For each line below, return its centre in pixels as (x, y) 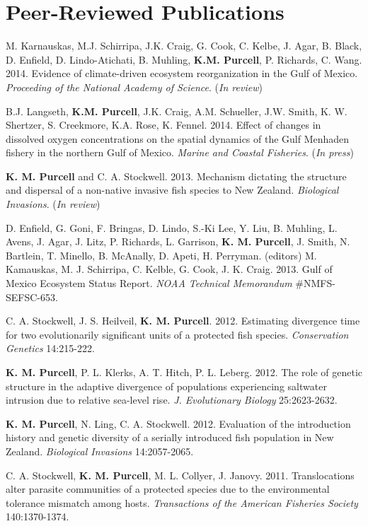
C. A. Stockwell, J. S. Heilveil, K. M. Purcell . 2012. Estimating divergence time (183, 321)
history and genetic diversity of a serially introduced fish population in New (170, 437)
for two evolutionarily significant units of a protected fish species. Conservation (177, 334)
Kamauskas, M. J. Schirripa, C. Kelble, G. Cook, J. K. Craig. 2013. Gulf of (169, 269)
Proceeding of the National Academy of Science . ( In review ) (134, 87)
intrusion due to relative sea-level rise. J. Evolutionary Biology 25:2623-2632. (172, 400)
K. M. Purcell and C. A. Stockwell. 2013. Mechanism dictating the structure (176, 176)
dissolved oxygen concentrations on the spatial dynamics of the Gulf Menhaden (178, 138)
